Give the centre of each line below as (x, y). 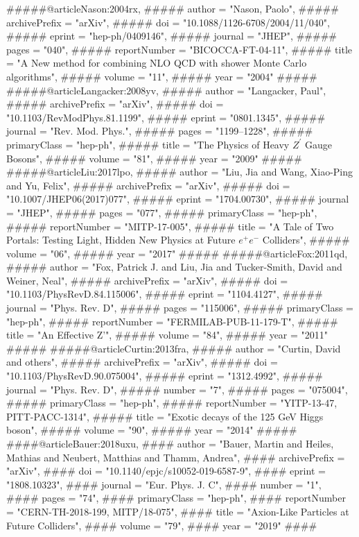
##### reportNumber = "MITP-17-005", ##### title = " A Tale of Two (170, 226)
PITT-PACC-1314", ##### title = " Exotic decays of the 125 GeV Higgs (165, 416)
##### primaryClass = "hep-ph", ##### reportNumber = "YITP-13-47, (172, 403)
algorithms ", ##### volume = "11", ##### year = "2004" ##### (162, 76)
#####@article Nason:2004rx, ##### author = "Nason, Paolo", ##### (173, 8)
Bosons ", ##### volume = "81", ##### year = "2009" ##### (154, 158)
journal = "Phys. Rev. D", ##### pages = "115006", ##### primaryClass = (180, 308)
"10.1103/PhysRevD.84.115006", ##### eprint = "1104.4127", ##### (165, 294)
